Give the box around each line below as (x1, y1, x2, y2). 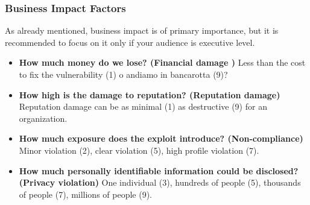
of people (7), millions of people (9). (19, 188, 153, 200)
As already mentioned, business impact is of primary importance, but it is (5, 24, 279, 37)
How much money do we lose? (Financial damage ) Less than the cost (19, 56, 306, 69)
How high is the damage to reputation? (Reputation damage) (19, 88, 280, 101)
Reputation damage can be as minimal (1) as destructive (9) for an (19, 100, 267, 113)
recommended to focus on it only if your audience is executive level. (5, 36, 255, 48)
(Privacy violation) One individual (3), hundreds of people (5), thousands (19, 176, 301, 189)
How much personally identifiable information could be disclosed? (19, 164, 299, 177)
